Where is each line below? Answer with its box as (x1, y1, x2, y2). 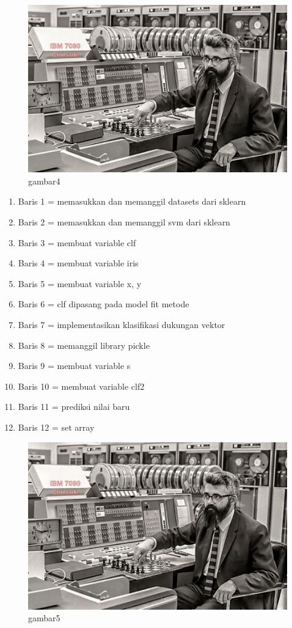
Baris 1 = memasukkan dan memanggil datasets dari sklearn (18, 195, 246, 208)
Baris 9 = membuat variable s (18, 359, 131, 372)
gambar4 (28, 174, 60, 187)
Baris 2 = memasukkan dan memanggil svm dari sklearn (18, 216, 230, 228)
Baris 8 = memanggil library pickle (18, 338, 150, 351)
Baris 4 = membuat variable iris (18, 257, 139, 269)
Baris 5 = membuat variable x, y (18, 277, 142, 290)
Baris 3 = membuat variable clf (18, 236, 136, 249)
